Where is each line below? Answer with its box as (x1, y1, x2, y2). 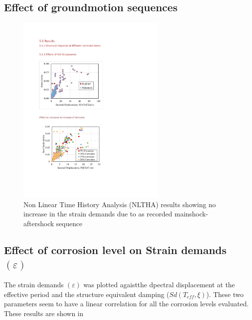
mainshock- (174, 209, 209, 219)
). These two (206, 289, 244, 299)
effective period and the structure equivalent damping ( (4, 289, 169, 299)
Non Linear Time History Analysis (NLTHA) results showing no (23, 199, 216, 209)
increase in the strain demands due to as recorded (23, 209, 172, 219)
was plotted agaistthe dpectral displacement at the (83, 279, 235, 289)
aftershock (23, 218, 54, 228)
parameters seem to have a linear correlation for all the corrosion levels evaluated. (4, 299, 249, 309)
